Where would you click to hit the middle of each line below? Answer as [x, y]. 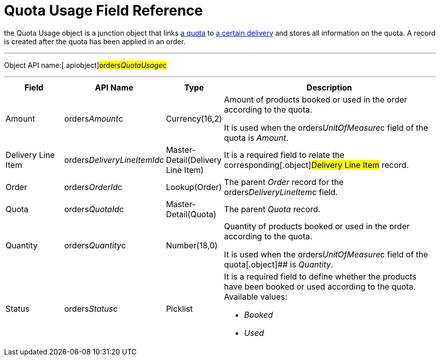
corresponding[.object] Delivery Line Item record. [316, 165]
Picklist [179, 308]
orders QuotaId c [94, 209]
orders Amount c [93, 118]
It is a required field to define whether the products [320, 276]
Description [329, 87]
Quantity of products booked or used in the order [317, 226]
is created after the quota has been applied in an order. [95, 41]
